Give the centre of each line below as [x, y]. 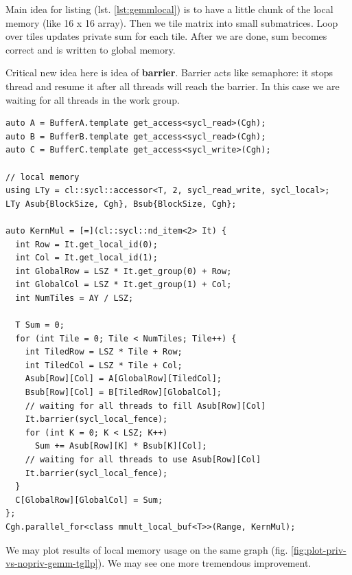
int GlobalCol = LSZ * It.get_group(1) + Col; [124, 285]
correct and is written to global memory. [91, 49]
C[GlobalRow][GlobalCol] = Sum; [89, 500]
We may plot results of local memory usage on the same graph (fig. [147, 549]
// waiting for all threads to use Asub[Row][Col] [143, 460]
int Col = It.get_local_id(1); [86, 258]
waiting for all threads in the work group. [93, 99]
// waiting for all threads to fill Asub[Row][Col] [145, 406]
